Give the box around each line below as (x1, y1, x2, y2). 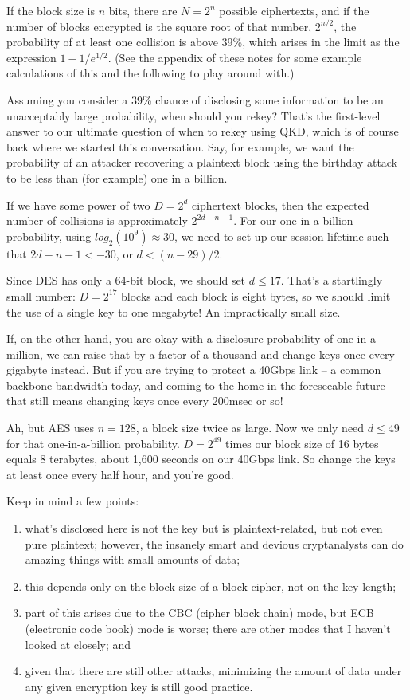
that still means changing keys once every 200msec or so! (6, 392, 283, 409)
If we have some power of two (6, 196, 150, 213)
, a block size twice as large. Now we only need (135, 419, 365, 436)
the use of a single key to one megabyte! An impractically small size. (6, 303, 341, 320)
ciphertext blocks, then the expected (191, 196, 369, 213)
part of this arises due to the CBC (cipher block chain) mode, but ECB (25, 604, 374, 621)
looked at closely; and (25, 635, 131, 652)
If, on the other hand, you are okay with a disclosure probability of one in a (6, 330, 376, 347)
